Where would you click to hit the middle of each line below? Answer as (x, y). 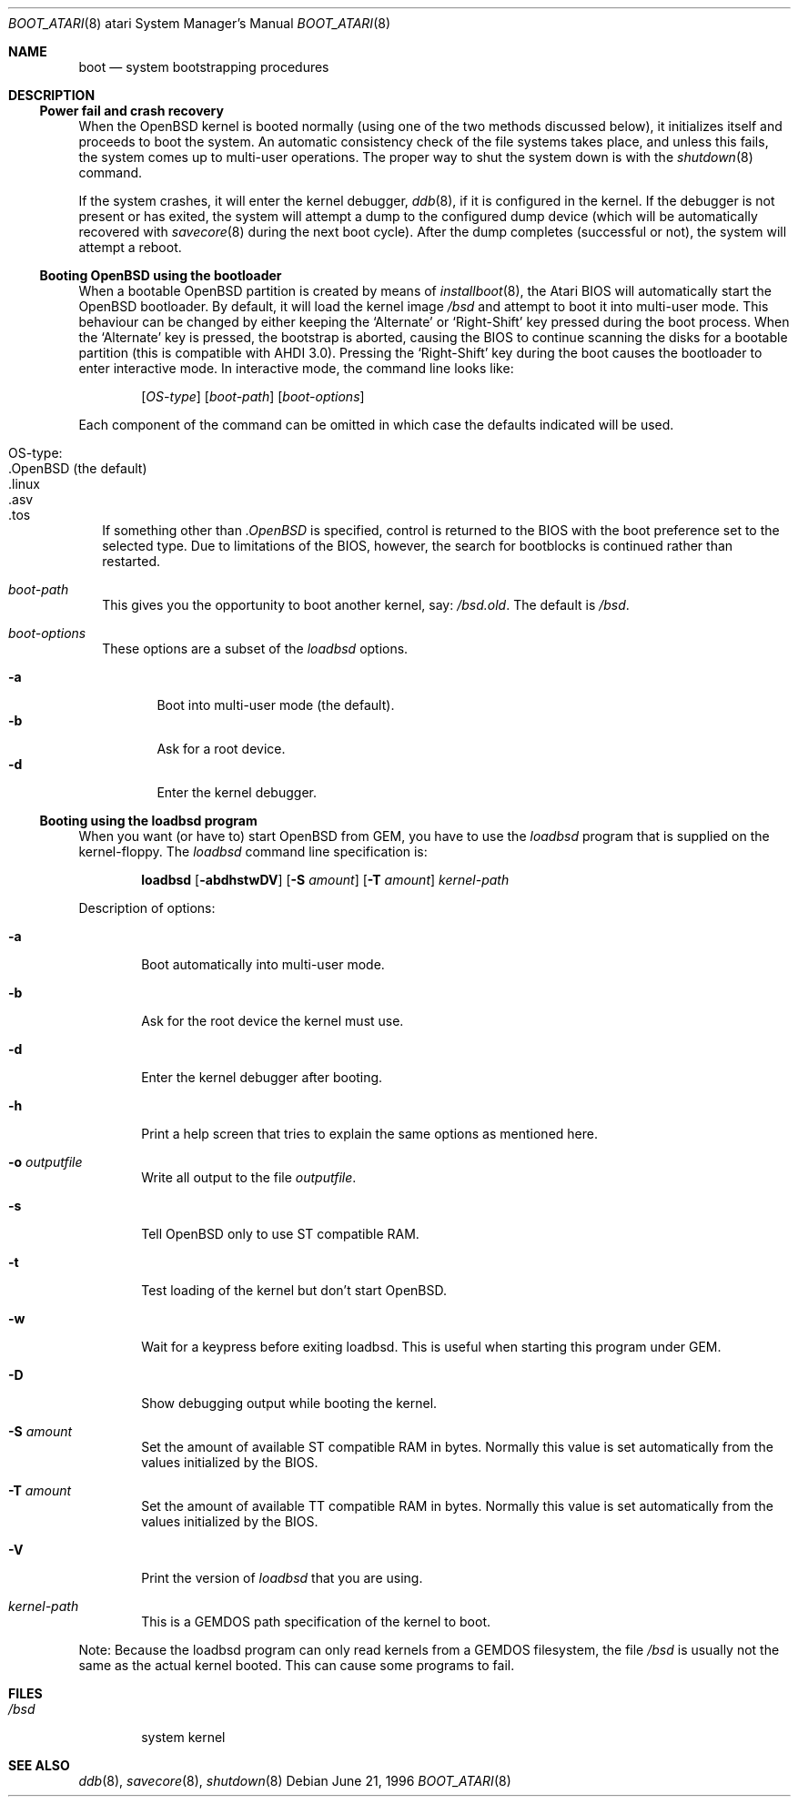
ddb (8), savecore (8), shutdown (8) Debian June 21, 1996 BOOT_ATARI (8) (295, 1781)
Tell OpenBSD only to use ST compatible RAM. (280, 1234)
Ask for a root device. (221, 749)
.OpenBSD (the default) (78, 468)
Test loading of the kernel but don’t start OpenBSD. (294, 1290)
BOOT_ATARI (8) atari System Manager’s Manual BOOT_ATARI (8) (199, 23)
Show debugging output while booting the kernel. (289, 1403)
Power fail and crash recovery (131, 111)
